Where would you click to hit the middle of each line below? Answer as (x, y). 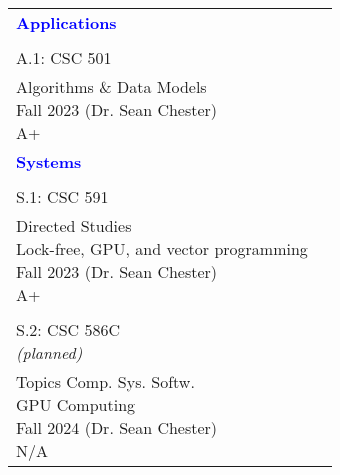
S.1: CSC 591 (62, 196)
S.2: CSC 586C (68, 329)
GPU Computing (76, 404)
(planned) (49, 352)
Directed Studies (74, 225)
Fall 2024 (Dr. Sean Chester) (117, 427)
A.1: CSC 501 (64, 57)
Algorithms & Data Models (111, 86)
